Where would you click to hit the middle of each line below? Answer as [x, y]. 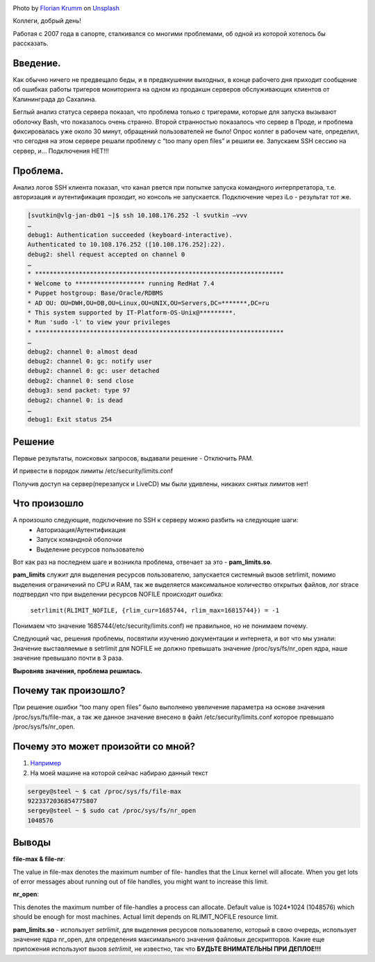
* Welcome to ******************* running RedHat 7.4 [121, 283]
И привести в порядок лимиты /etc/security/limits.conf [93, 471]
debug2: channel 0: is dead [75, 400]
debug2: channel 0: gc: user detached [93, 371]
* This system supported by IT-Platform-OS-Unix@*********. [132, 313]
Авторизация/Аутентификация [81, 530]
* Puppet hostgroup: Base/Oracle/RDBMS [95, 293]
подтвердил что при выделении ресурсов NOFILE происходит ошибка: [118, 595]
